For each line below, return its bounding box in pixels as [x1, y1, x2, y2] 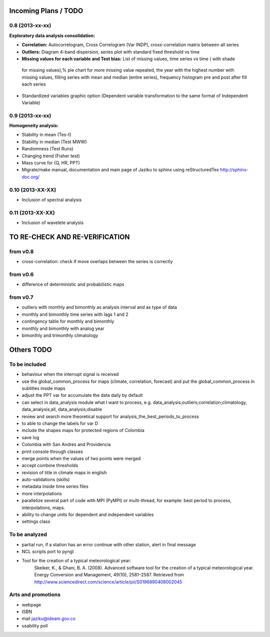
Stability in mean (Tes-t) [21, 132, 71, 138]
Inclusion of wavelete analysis [21, 220, 84, 226]
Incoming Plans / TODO [9, 7, 83, 15]
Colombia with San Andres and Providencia [21, 442, 111, 448]
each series [21, 81, 46, 87]
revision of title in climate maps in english [21, 469, 107, 476]
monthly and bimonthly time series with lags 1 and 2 [21, 311, 128, 317]
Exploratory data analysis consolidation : [9, 33, 95, 39]
